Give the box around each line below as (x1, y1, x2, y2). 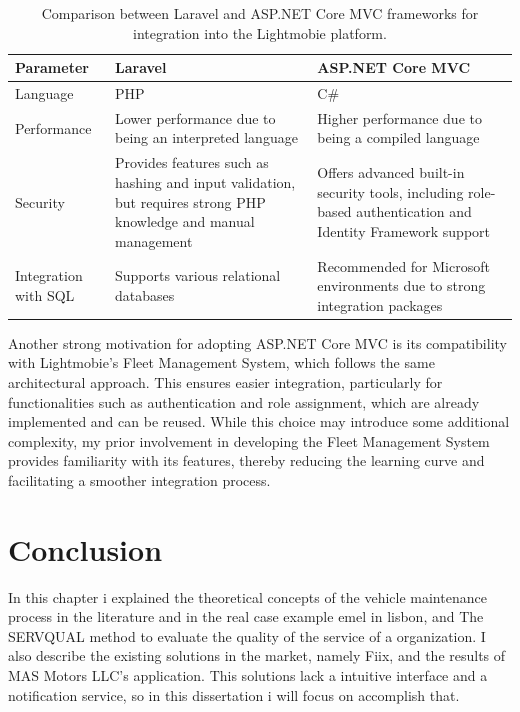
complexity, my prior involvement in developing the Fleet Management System (8, 430, 490, 451)
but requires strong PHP (115, 191, 266, 212)
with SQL (15, 284, 75, 305)
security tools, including (317, 181, 464, 202)
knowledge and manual (115, 211, 255, 232)
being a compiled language (317, 127, 480, 148)
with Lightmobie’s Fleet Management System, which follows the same (8, 352, 435, 373)
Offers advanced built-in (317, 162, 465, 183)
